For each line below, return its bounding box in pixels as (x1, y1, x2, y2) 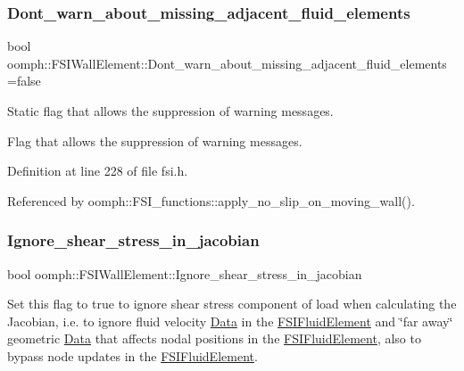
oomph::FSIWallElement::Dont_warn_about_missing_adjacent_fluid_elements (7, 54, 447, 72)
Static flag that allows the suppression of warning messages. (7, 102, 334, 120)
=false (7, 71, 41, 90)
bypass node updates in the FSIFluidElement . (7, 346, 258, 365)
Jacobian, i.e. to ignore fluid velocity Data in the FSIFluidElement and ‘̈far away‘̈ (7, 311, 453, 330)
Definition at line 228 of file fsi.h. (7, 161, 188, 180)
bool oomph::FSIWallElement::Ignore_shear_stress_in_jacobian (7, 264, 362, 283)
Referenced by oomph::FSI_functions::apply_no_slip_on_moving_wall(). (7, 191, 415, 210)
